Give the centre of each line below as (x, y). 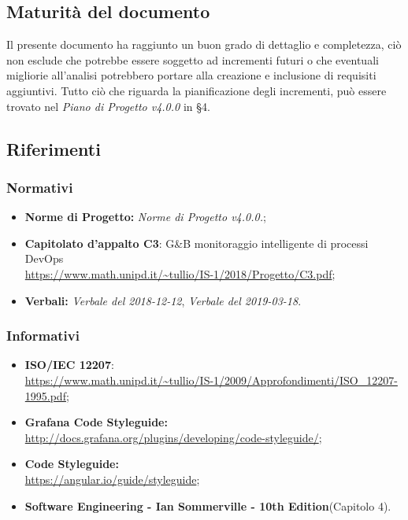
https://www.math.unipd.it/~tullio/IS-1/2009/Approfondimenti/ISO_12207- (211, 380)
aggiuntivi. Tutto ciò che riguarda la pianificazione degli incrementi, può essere (197, 90)
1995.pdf (45, 395)
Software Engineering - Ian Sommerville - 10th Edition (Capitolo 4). (208, 505)
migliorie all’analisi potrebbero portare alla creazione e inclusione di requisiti (191, 75)
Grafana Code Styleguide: (96, 422)
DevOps (44, 258)
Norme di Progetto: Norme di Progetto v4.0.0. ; (145, 217)
